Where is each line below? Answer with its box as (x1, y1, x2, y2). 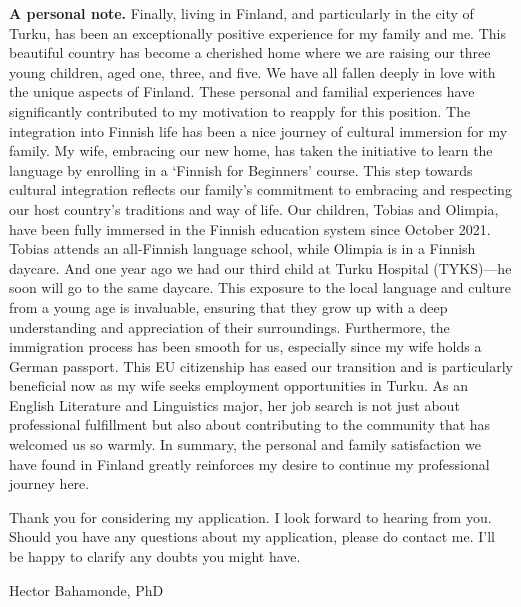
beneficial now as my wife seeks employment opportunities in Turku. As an (9, 375, 468, 396)
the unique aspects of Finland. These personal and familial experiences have (9, 81, 475, 102)
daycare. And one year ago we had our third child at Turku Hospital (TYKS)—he (9, 257, 512, 278)
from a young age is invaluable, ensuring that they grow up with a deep (9, 296, 448, 317)
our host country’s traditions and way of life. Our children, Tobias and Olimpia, (9, 198, 499, 219)
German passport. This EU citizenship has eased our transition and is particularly (9, 355, 514, 376)
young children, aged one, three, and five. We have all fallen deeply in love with (9, 61, 496, 82)
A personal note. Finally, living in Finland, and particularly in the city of (9, 3, 474, 23)
